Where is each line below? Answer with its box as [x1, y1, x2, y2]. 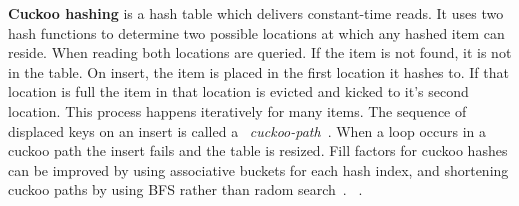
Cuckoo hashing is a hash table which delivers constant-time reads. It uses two [8, 3, 504, 23]
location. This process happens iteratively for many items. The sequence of [8, 100, 467, 121]
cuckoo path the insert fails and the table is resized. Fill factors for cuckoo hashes [8, 140, 508, 161]
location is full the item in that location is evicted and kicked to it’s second [8, 81, 469, 102]
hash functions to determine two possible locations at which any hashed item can [8, 22, 505, 43]
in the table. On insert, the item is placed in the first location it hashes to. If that [8, 61, 509, 82]
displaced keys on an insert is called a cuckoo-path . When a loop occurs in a [8, 120, 487, 141]
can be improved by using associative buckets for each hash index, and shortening [8, 159, 509, 180]
